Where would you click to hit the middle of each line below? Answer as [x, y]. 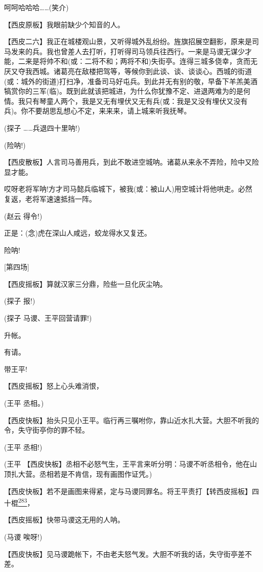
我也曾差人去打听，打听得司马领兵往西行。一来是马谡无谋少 [145, 51]
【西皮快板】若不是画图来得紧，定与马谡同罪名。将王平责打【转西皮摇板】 [128, 491]
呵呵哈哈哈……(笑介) [36, 7]
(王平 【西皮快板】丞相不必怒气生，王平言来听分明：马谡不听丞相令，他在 [127, 464]
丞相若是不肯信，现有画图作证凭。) [96, 474]
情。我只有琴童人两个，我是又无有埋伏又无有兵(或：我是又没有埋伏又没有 [126, 101]
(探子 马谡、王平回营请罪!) [48, 318]
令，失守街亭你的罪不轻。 [47, 430]
